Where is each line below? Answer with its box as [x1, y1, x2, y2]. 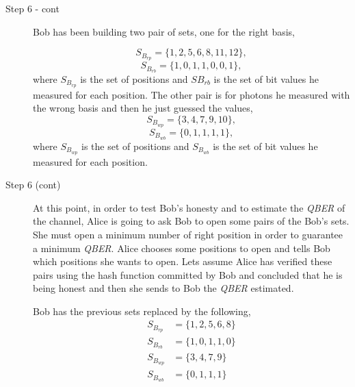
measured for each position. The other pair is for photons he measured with [33, 87, 350, 101]
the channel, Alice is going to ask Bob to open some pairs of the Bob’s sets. [33, 214, 350, 228]
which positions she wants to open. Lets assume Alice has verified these [33, 254, 332, 269]
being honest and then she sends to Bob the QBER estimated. [33, 281, 294, 295]
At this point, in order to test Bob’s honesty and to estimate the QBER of [33, 200, 345, 214]
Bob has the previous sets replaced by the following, [33, 303, 251, 318]
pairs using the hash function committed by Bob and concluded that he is [33, 267, 343, 282]
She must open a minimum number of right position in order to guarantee [33, 227, 343, 241]
